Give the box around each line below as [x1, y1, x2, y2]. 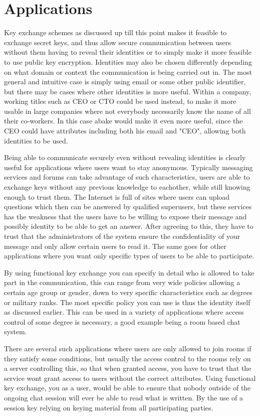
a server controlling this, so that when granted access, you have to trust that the [4, 363, 251, 373]
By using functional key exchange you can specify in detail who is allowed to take [4, 267, 254, 278]
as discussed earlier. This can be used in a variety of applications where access [4, 307, 244, 317]
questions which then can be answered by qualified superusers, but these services [4, 201, 252, 212]
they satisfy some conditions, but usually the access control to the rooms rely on [4, 353, 251, 363]
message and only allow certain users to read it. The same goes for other [4, 240, 226, 251]
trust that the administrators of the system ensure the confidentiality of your [4, 231, 240, 241]
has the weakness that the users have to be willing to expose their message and [4, 211, 247, 221]
